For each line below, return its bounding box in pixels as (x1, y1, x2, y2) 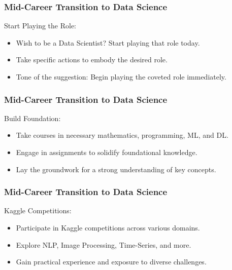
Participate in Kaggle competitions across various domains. (16, 222, 200, 233)
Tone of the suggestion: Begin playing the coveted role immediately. (16, 71, 226, 82)
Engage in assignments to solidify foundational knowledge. (16, 147, 197, 157)
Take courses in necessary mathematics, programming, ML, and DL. (16, 130, 228, 140)
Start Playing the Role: (4, 20, 77, 31)
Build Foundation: (4, 112, 61, 123)
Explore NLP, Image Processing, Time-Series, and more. (16, 239, 191, 250)
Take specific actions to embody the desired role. (16, 54, 168, 65)
